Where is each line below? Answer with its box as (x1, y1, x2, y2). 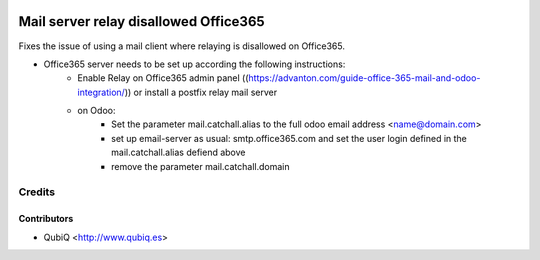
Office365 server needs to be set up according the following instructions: (43, 58, 346, 70)
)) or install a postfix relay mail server (124, 86, 278, 98)
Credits (18, 185, 55, 199)
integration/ (77, 86, 125, 98)
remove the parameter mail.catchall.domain (111, 160, 290, 172)
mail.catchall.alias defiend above (111, 146, 246, 159)
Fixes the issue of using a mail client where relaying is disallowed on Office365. (18, 40, 345, 52)
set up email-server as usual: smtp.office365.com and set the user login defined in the (111, 132, 467, 144)
